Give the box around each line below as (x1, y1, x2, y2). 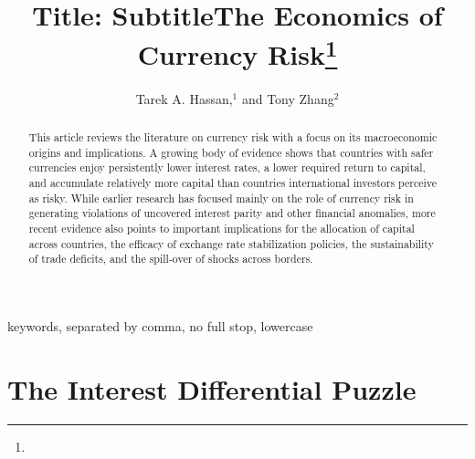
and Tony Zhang (241, 89, 334, 108)
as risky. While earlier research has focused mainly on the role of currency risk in (28, 190, 414, 205)
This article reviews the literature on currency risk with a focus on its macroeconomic (28, 130, 438, 145)
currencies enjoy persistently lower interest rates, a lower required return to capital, (28, 160, 426, 175)
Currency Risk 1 (137, 32, 338, 73)
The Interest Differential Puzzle (7, 370, 417, 407)
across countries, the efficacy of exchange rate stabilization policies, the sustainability (28, 235, 434, 251)
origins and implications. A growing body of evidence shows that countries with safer (28, 144, 434, 160)
